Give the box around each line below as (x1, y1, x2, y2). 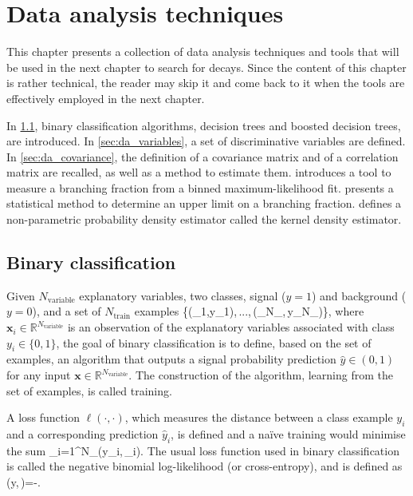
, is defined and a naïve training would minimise (171, 426, 406, 442)
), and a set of (32, 303, 101, 319)
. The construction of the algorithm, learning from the (128, 367, 393, 383)
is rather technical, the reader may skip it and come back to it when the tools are (6, 74, 405, 91)
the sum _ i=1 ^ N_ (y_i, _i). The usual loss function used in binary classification (6, 442, 399, 458)
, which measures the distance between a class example (124, 409, 393, 426)
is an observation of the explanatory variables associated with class (67, 319, 395, 335)
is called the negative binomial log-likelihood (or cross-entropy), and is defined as (6, 458, 403, 474)
